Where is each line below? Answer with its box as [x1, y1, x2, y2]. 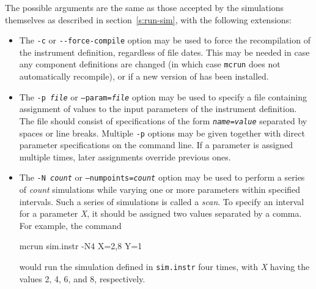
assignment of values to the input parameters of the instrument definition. [19, 102, 297, 115]
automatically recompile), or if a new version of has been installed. [19, 70, 269, 83]
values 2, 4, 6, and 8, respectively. [19, 272, 145, 285]
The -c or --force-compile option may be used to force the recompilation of [19, 34, 310, 47]
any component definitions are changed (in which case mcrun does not [19, 58, 281, 70]
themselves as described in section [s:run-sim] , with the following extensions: [5, 13, 292, 26]
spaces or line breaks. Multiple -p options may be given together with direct [19, 126, 305, 139]
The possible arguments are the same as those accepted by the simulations [5, 1, 284, 13]
